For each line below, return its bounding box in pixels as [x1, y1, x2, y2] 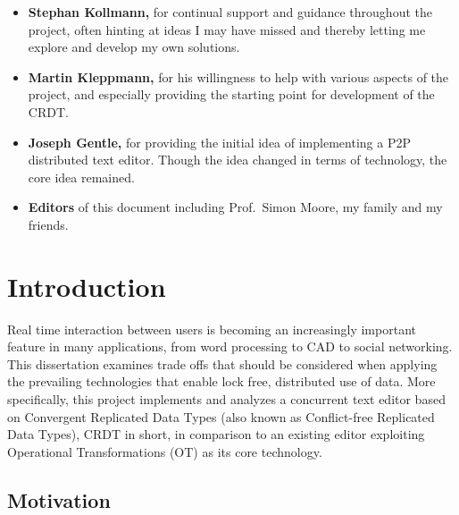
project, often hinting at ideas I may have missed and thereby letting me [28, 20, 426, 38]
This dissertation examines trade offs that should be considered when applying [7, 354, 438, 373]
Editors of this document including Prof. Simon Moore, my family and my [28, 198, 443, 216]
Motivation [7, 485, 111, 513]
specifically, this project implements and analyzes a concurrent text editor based [7, 390, 446, 409]
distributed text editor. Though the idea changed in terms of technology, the [28, 150, 447, 169]
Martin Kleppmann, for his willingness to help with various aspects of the [28, 67, 449, 86]
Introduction [7, 267, 166, 304]
